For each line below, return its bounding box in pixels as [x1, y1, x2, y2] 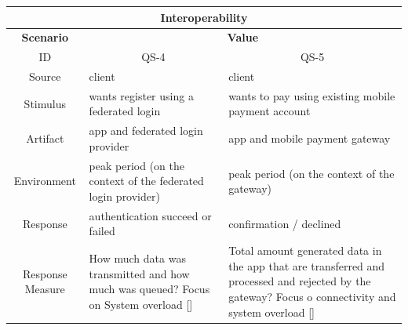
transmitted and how [89, 265, 190, 281]
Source [29, 68, 61, 85]
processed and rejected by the [228, 273, 371, 289]
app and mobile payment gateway [228, 130, 391, 147]
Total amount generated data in [228, 242, 382, 259]
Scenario [21, 29, 68, 45]
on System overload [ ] [89, 296, 193, 312]
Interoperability [160, 9, 248, 25]
